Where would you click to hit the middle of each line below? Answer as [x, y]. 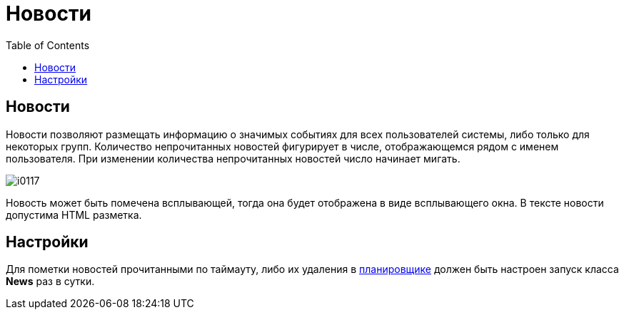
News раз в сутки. [50, 282]
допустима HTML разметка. [74, 215]
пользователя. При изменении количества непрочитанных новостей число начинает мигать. [233, 158]
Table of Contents [48, 45]
